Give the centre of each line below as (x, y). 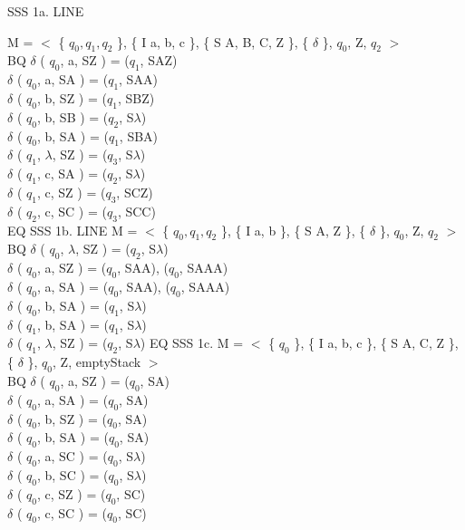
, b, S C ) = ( (73, 474)
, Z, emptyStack (97, 362)
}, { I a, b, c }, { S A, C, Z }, (376, 343)
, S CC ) (136, 211)
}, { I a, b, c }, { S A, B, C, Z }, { (213, 41)
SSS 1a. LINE (46, 11)
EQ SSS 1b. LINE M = (73, 230)
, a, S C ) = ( (72, 456)
